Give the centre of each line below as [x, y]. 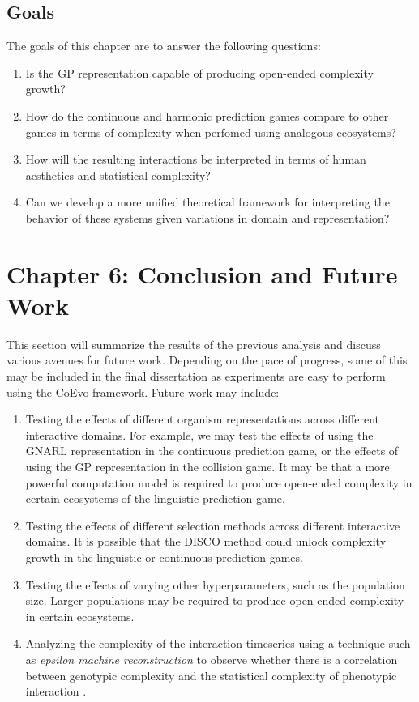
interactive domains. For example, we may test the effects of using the [199, 434]
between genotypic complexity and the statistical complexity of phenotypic [211, 675]
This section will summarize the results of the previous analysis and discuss [194, 344]
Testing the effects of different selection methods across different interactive [213, 525]
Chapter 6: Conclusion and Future [202, 273]
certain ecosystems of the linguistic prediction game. [155, 498]
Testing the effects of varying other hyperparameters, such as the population [215, 584]
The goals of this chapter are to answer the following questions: [164, 46]
